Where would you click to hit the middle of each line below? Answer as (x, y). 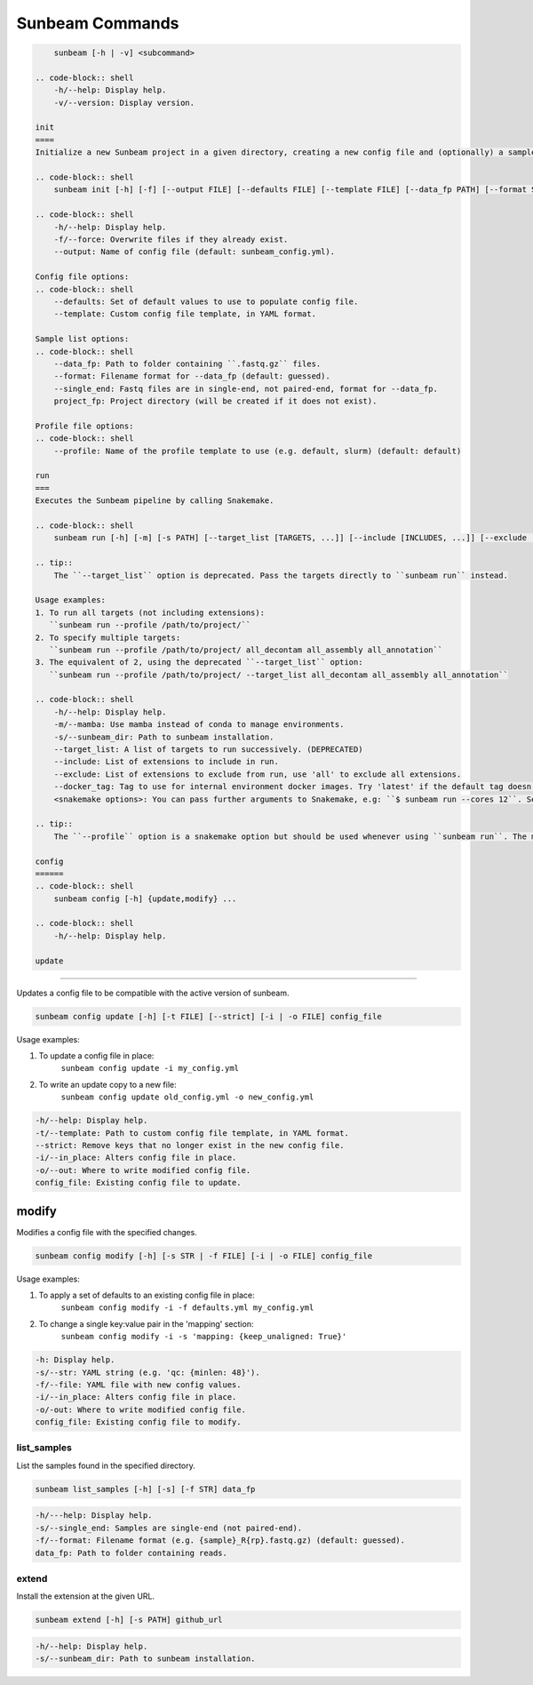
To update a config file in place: (96, 1056)
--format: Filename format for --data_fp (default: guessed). (192, 376)
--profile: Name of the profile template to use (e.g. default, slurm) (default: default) (258, 451)
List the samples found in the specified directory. (106, 1465)
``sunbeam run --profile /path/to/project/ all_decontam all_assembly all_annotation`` (246, 650)
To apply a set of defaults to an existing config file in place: (147, 1295)
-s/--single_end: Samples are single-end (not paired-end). (169, 1528)
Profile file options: (84, 426)
